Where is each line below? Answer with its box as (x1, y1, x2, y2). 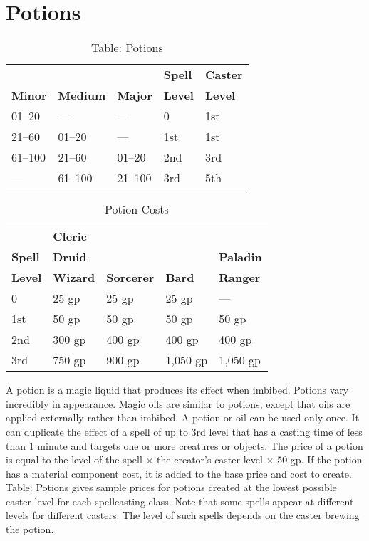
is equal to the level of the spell (6, 452, 142, 467)
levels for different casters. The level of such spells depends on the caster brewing (6, 508, 360, 522)
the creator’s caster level (157, 452, 263, 467)
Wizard (53, 269, 95, 286)
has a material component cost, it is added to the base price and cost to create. (6, 466, 352, 480)
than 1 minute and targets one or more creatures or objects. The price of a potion (6, 438, 363, 453)
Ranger (219, 269, 261, 286)
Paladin (219, 248, 262, 266)
